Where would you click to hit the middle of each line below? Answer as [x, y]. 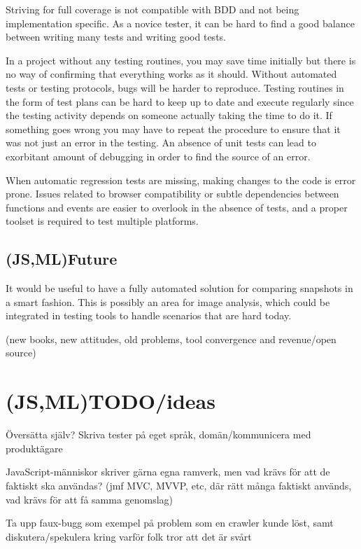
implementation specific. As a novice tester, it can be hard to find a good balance [180, 23]
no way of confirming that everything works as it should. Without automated [171, 74]
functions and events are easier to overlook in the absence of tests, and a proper [177, 207]
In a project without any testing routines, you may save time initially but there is [181, 60]
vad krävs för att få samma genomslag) [90, 499]
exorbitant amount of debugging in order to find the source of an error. [158, 156]
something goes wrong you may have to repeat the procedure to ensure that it [173, 128]
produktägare [34, 448]
